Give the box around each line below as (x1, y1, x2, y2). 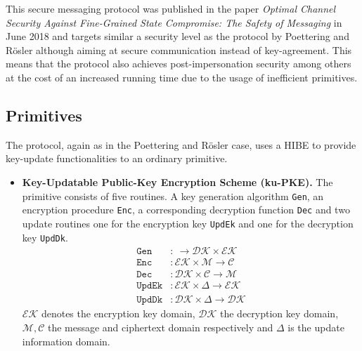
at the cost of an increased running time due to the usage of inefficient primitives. (6, 69, 358, 84)
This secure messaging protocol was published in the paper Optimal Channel (6, 1, 336, 15)
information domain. (22, 333, 110, 348)
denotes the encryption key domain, (41, 306, 195, 321)
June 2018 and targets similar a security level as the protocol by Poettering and (6, 29, 349, 44)
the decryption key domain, (219, 306, 339, 321)
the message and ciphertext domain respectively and (47, 319, 273, 334)
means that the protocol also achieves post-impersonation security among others (6, 56, 351, 71)
